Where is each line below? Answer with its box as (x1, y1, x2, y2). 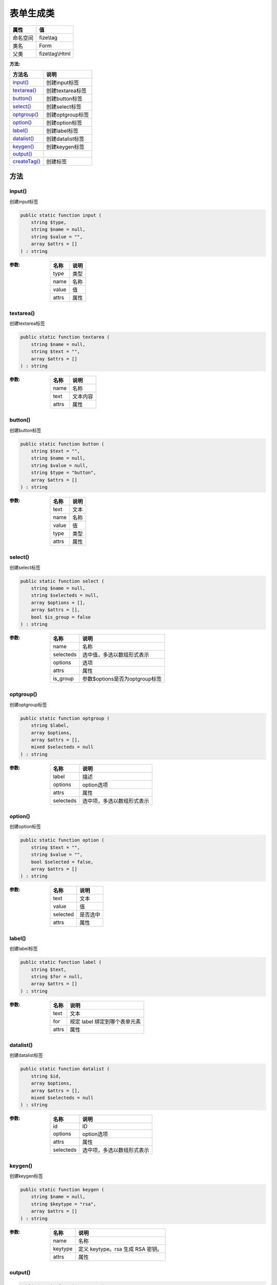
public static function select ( (20, 578, 105, 584)
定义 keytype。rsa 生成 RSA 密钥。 (78, 1245, 163, 1253)
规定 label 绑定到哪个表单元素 (70, 1018, 141, 1025)
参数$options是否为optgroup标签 (82, 675, 162, 683)
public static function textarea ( (20, 334, 110, 340)
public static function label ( (20, 959, 102, 965)
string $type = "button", (31, 470, 96, 475)
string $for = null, (31, 974, 83, 979)
